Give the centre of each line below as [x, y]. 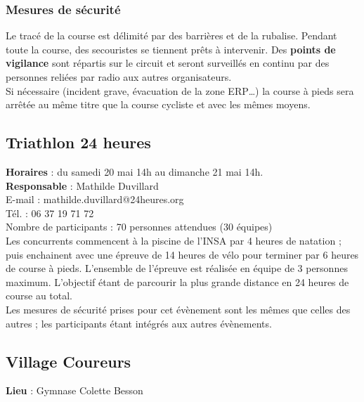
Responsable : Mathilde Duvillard [82, 185]
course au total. [39, 296]
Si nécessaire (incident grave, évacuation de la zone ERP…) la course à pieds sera [180, 90]
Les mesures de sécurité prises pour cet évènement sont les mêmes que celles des [178, 309]
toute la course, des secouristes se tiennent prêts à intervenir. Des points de [171, 49]
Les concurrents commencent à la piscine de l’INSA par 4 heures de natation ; [174, 240]
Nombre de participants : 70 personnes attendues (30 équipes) [139, 227]
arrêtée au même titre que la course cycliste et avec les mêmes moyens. [158, 104]
